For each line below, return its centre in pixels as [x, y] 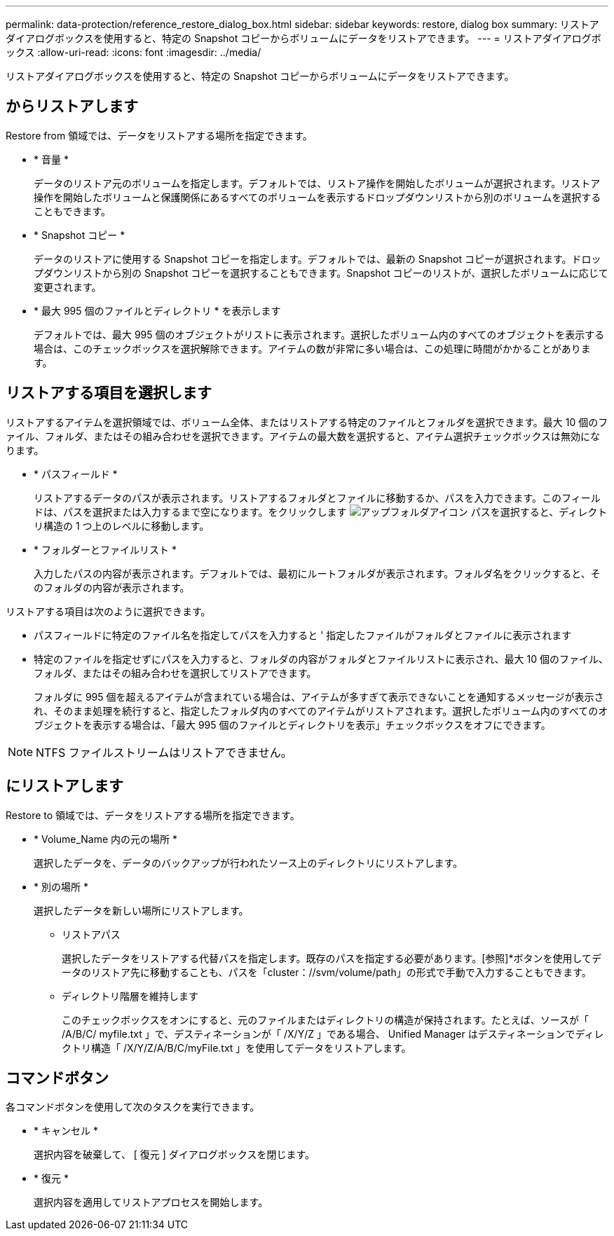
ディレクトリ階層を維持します [130, 996]
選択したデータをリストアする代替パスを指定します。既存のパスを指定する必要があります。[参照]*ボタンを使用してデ [332, 958]
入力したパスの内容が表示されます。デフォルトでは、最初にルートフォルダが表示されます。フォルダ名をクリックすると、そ [317, 573]
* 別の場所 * [61, 886]
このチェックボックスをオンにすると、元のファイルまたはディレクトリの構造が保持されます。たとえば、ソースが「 [326, 1019]
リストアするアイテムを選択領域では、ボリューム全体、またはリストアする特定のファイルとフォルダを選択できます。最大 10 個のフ [307, 422]
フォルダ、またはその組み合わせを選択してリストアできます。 [175, 673]
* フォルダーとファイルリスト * [105, 549]
